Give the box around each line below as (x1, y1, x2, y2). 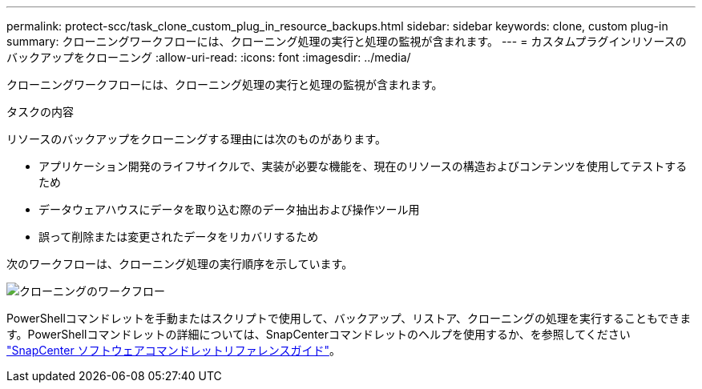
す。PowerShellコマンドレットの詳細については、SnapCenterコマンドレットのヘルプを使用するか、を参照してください (6, 327, 631, 341)
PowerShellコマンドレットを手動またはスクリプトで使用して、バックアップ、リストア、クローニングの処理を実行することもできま (6, 311, 692, 325)
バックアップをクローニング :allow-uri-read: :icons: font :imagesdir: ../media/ (6, 50, 411, 64)
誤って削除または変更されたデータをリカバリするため (38, 230, 319, 243)
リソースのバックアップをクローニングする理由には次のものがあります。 (6, 132, 386, 146)
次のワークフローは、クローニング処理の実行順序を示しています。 (6, 257, 353, 271)
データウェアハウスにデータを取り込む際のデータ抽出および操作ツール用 (38, 203, 420, 216)
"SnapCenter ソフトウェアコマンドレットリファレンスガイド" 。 (6, 343, 341, 357)
